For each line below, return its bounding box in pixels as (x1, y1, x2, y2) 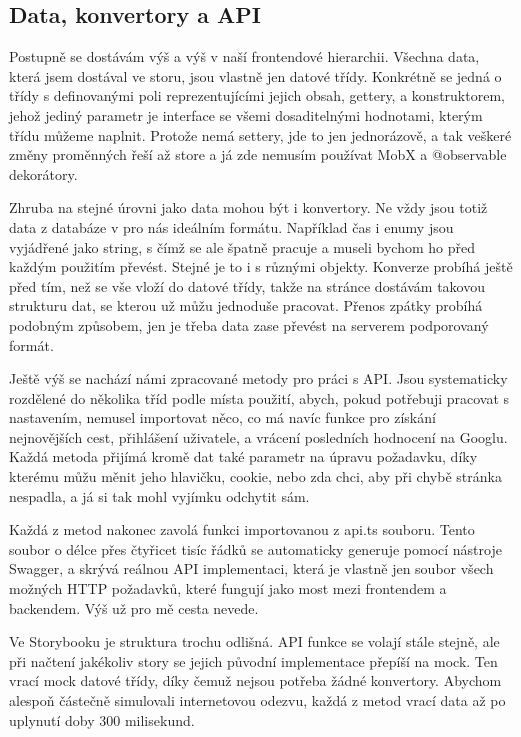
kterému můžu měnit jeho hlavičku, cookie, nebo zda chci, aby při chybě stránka (9, 466, 502, 487)
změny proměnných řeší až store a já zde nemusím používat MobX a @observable (9, 144, 507, 165)
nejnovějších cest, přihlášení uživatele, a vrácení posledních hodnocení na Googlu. (9, 426, 508, 447)
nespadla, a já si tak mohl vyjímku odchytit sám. (9, 485, 310, 506)
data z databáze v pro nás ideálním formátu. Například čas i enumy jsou (9, 216, 454, 237)
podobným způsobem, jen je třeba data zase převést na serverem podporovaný (9, 314, 489, 335)
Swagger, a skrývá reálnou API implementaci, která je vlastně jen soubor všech (9, 558, 494, 579)
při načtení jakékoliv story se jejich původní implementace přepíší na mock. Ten (9, 650, 498, 671)
